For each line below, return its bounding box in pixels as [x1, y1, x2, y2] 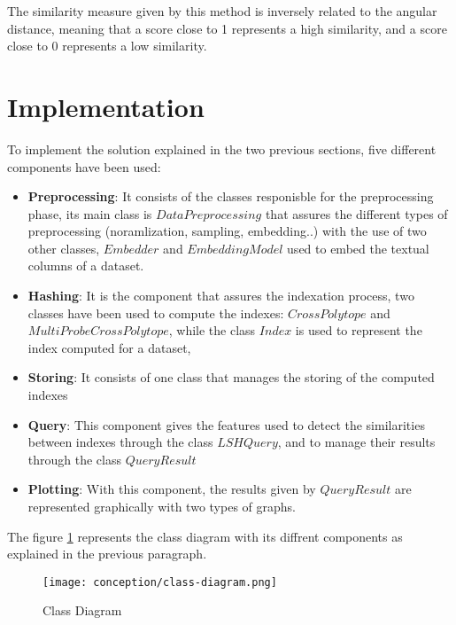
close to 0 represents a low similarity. [7, 36, 207, 55]
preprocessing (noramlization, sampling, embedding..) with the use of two [27, 222, 427, 240]
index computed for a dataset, [27, 338, 191, 356]
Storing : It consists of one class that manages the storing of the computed [27, 368, 435, 387]
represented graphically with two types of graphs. [27, 497, 296, 515]
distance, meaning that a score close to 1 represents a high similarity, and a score [7, 19, 447, 37]
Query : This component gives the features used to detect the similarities [27, 415, 425, 434]
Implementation [7, 88, 205, 124]
